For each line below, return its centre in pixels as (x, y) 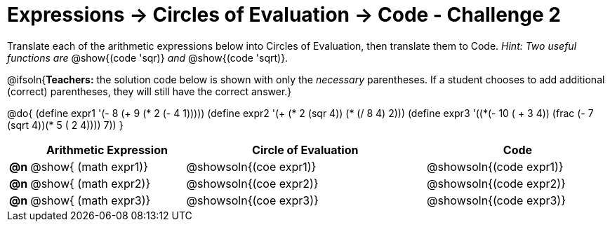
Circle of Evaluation (305, 150)
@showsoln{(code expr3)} (496, 200)
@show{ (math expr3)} (91, 200)
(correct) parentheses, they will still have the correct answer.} (150, 91)
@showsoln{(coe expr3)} (252, 200)
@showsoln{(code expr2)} (496, 183)
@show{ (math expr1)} (89, 166)
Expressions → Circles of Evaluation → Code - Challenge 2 (284, 15)
